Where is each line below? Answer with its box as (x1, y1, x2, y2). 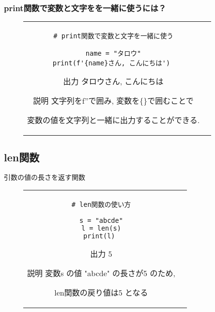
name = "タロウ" (85, 49, 141, 58)
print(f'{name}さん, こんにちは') (52, 59, 170, 67)
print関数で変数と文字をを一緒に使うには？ (4, 1, 167, 14)
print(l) (83, 232, 115, 240)
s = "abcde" (79, 217, 123, 225)
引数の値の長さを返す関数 (4, 172, 85, 182)
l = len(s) (81, 224, 121, 233)
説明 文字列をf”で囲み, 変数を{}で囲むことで (33, 95, 194, 107)
